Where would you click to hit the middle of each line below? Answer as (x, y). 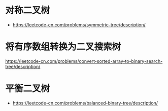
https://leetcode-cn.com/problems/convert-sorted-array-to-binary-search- (84, 61)
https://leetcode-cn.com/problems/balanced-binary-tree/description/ (85, 103)
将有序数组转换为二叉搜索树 (63, 47)
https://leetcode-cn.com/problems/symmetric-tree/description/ (79, 25)
